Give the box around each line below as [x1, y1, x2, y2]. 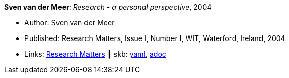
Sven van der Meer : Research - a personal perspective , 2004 [4, 3, 212, 11]
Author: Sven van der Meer [24, 18, 115, 27]
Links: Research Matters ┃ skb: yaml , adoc [24, 50, 166, 58]
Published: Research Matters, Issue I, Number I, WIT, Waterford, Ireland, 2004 [24, 34, 285, 43]
